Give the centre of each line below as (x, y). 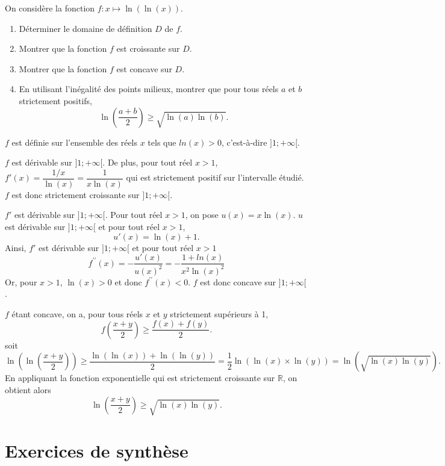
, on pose (202, 215)
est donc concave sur (238, 281)
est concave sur (144, 68)
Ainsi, (16, 247)
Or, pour (21, 281)
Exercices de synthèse (97, 451)
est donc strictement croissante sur (76, 194)
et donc (128, 281)
